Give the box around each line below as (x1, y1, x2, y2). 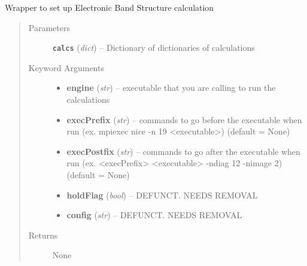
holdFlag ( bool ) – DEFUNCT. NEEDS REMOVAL (66, 188, 258, 201)
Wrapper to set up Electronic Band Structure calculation (5, 1, 214, 13)
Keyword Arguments (28, 61, 104, 74)
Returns (28, 228, 58, 241)
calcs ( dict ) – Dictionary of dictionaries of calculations (52, 41, 255, 54)
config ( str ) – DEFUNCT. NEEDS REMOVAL (66, 209, 242, 221)
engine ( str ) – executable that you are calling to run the (66, 81, 276, 94)
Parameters (28, 21, 70, 33)
